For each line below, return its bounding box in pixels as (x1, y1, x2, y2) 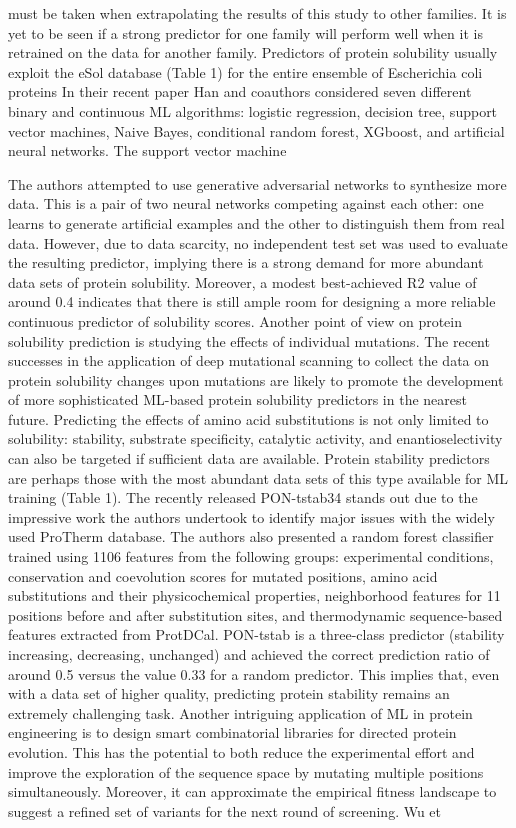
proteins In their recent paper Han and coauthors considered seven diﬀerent (8, 81, 472, 102)
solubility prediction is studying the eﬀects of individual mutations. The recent (8, 330, 490, 351)
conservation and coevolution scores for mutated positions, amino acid (8, 565, 438, 586)
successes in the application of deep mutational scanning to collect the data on (8, 350, 490, 371)
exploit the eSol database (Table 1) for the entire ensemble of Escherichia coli (8, 61, 483, 82)
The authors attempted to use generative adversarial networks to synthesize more (8, 173, 507, 194)
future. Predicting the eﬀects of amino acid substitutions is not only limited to (8, 408, 489, 429)
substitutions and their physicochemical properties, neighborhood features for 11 (8, 585, 501, 606)
